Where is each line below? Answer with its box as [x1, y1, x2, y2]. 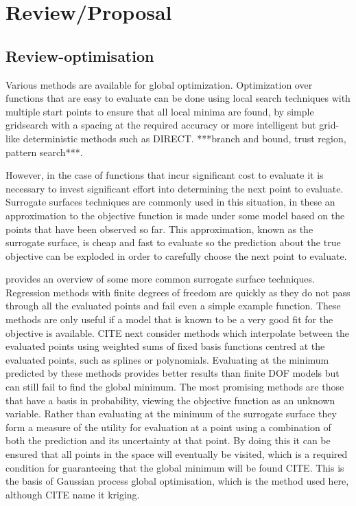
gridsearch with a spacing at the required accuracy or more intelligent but [5, 118, 316, 132]
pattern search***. [5, 144, 83, 159]
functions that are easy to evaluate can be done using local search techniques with [5, 91, 351, 105]
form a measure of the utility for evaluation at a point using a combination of [5, 419, 331, 434]
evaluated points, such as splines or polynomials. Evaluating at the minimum [5, 352, 329, 366]
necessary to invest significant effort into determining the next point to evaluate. [5, 181, 344, 195]
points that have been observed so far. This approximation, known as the [5, 221, 313, 236]
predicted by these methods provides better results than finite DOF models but [5, 366, 340, 380]
